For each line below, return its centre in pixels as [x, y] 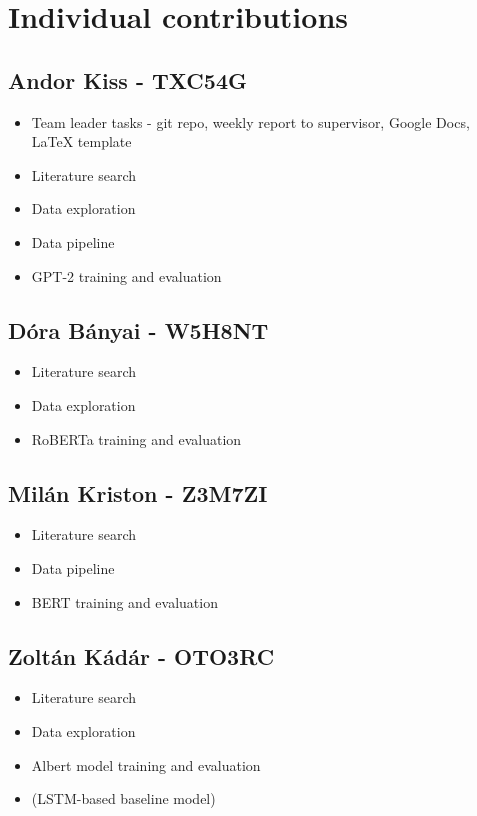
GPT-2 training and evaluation [126, 275]
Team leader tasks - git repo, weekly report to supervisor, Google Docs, [250, 121]
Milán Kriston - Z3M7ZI [138, 492]
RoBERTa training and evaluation [136, 438]
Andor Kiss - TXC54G [127, 79]
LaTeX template [81, 141]
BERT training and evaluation [124, 601]
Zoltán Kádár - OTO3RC [141, 655]
